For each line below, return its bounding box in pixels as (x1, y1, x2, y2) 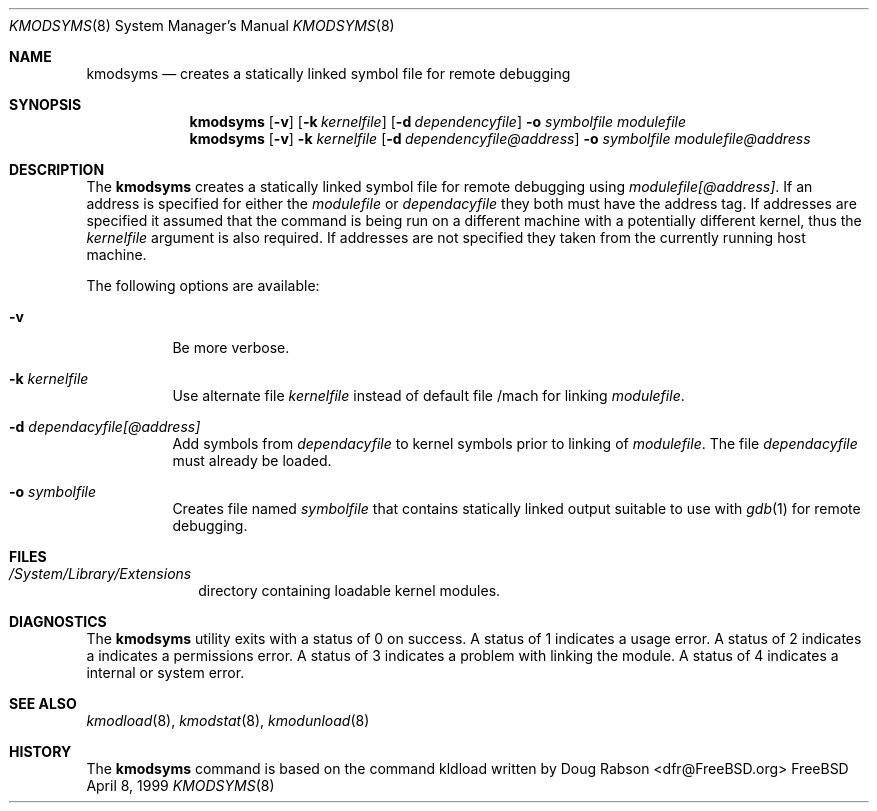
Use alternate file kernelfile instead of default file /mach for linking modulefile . (172, 387, 685, 404)
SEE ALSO (9, 695, 77, 712)
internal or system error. (86, 664, 245, 681)
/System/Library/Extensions (9, 565, 192, 582)
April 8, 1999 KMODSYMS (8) (86, 777, 275, 794)
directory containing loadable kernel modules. (198, 582, 501, 599)
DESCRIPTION (9, 161, 105, 178)
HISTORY (9, 743, 72, 760)
